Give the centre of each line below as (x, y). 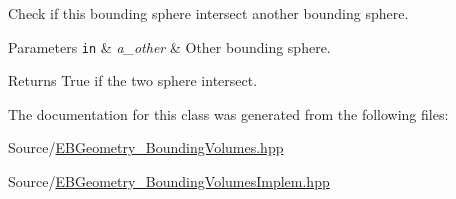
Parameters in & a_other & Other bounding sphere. (169, 46)
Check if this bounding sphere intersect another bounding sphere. (208, 13)
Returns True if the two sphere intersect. (133, 80)
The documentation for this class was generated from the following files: (228, 113)
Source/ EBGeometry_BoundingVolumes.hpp (146, 147)
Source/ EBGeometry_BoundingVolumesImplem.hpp (169, 181)
